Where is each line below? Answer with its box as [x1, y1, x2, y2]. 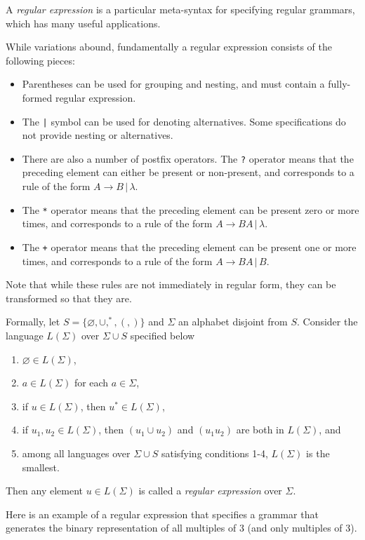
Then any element [6, 483, 84, 498]
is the [306, 445, 330, 460]
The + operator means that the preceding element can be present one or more [22, 239, 357, 254]
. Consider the [296, 314, 358, 329]
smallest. [22, 459, 60, 474]
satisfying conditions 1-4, [161, 445, 268, 460]
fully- [328, 76, 351, 91]
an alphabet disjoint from [178, 314, 288, 329]
